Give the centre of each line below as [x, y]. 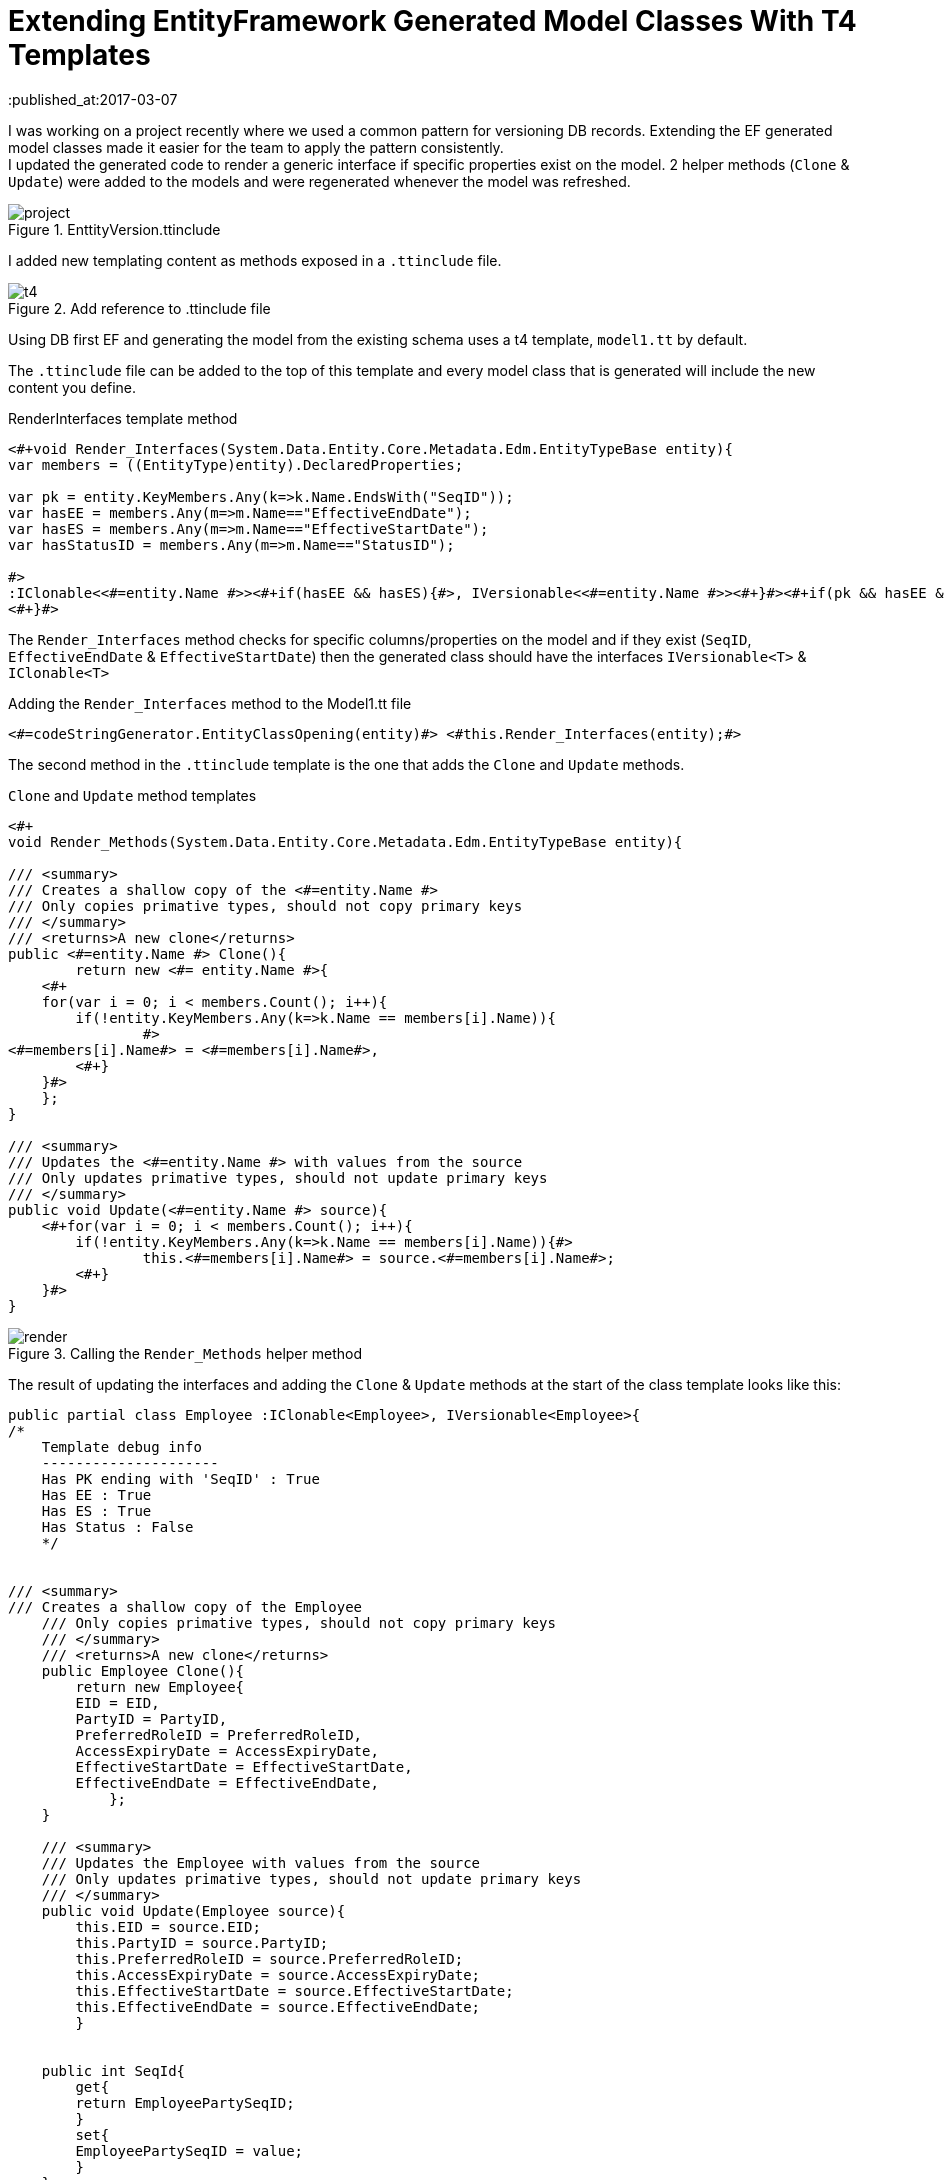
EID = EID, [117, 1702]
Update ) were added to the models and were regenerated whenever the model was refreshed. [319, 181]
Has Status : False [117, 1526]
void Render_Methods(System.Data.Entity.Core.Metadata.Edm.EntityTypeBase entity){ [345, 841]
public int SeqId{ [113, 2070]
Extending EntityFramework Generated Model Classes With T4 [432, 21]
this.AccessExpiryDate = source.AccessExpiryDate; [278, 1974]
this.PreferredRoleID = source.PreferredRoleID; [269, 1958]
